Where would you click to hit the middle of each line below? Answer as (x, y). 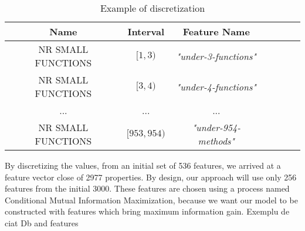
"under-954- (216, 127)
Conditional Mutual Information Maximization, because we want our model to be (151, 200)
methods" (216, 141)
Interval (146, 31)
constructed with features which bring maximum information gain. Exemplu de (147, 211)
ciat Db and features (42, 222)
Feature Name (216, 31)
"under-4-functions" (216, 86)
